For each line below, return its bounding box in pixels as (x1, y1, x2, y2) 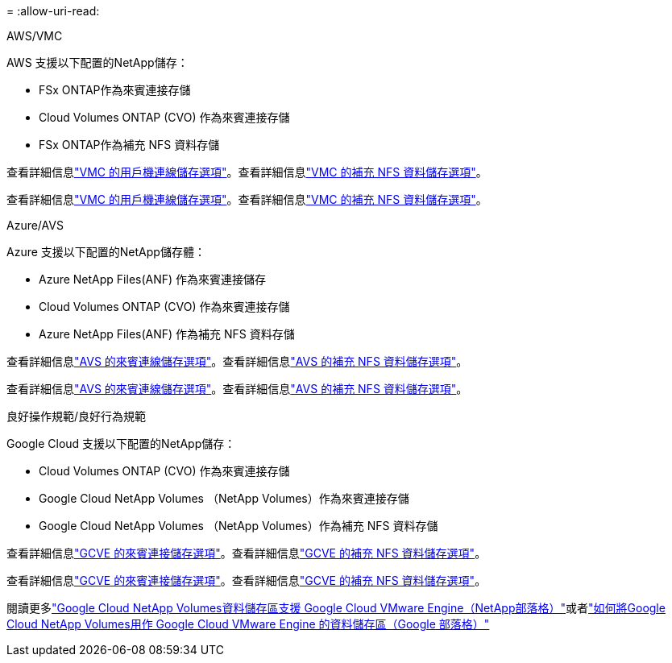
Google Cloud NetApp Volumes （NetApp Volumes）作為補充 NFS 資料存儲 (39, 519, 438, 532)
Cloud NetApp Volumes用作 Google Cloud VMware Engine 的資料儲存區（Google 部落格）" (6, 617, 490, 631)
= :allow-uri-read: (6, 4, 100, 18)
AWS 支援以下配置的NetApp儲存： (6, 56, 189, 69)
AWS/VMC (6, 29, 63, 43)
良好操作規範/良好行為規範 (6, 409, 147, 423)
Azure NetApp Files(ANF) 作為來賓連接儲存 (39, 272, 267, 286)
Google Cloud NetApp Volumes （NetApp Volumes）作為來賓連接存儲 (39, 491, 409, 505)
